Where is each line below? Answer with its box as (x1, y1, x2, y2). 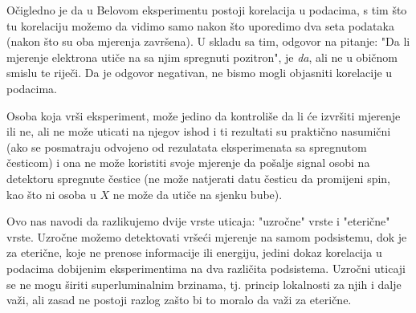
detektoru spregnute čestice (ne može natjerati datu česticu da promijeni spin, (6, 169, 391, 186)
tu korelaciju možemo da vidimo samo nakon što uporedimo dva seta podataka (6, 17, 394, 34)
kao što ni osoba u (6, 185, 96, 202)
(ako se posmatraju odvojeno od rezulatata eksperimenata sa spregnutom (6, 138, 367, 155)
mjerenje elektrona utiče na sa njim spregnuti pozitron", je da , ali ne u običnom (6, 48, 398, 65)
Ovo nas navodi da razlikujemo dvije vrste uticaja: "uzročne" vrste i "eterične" (6, 213, 390, 230)
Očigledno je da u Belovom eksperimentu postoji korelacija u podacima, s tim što (6, 2, 407, 18)
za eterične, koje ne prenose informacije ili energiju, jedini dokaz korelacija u (6, 244, 382, 261)
